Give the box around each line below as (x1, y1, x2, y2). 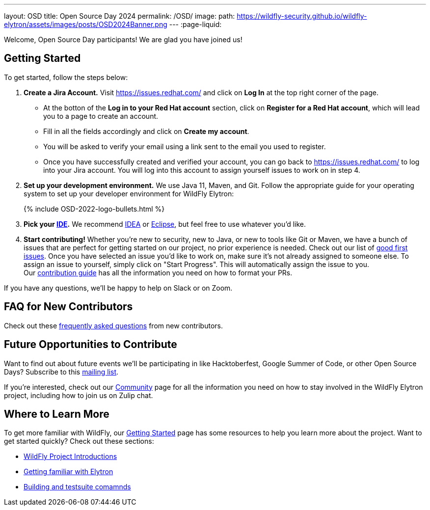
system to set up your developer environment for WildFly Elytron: (24, 189, 234, 198)
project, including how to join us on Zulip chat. (4, 391, 153, 400)
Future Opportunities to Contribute (4, 338, 177, 351)
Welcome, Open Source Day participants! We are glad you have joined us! (4, 35, 242, 44)
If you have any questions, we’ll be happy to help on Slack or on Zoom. (4, 283, 233, 292)
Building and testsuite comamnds (24, 483, 131, 491)
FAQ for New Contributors (4, 300, 133, 313)
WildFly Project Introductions (24, 452, 117, 461)
